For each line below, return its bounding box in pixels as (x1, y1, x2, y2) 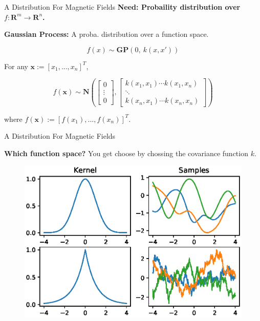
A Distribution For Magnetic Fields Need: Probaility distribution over (4, 2, 241, 12)
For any (4, 60, 28, 71)
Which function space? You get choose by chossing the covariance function (4, 147, 248, 158)
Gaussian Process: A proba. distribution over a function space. (4, 29, 209, 39)
